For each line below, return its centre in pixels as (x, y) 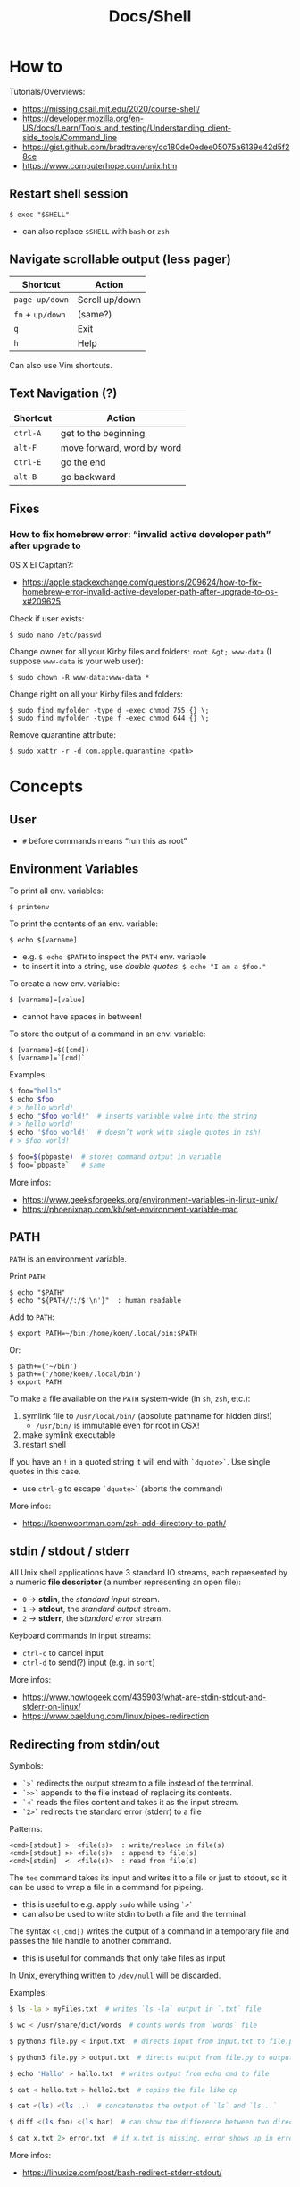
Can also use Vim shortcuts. (61, 365)
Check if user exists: (47, 619)
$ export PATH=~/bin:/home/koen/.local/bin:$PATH (104, 1333)
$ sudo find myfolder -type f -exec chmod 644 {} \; (109, 718)
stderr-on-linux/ (52, 1707)
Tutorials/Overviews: (47, 91)
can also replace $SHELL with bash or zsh (96, 231)
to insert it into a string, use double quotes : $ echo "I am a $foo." (144, 966)
